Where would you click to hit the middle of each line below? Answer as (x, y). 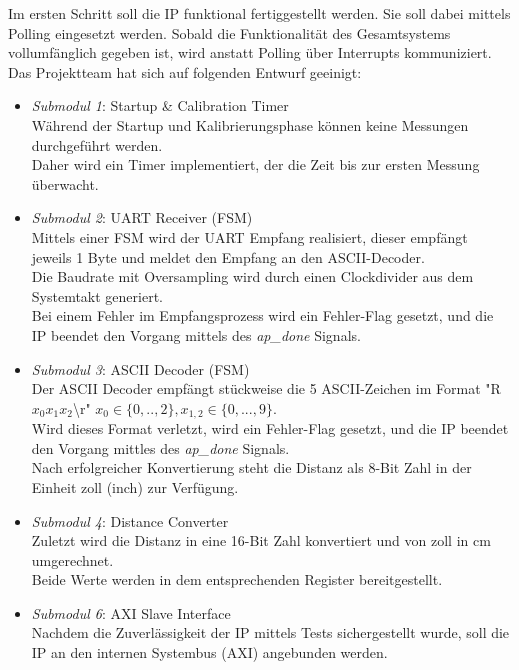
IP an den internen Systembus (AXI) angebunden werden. (209, 652)
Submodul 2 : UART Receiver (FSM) (142, 217)
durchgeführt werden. (97, 144)
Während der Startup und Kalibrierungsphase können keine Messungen (250, 124)
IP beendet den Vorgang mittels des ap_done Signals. (196, 334)
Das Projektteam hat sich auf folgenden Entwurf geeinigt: (185, 71)
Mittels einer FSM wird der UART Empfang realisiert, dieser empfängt (249, 236)
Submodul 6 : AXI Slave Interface (131, 612)
